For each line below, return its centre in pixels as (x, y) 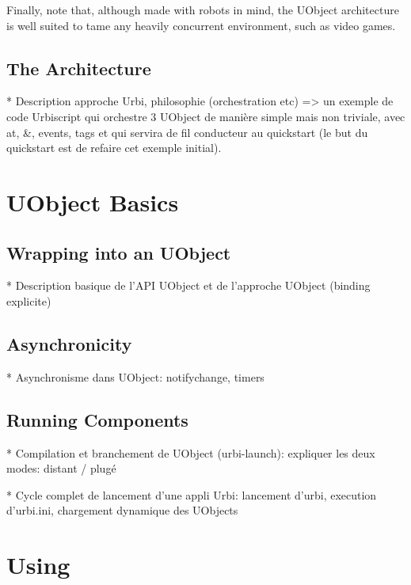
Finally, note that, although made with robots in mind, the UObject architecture (203, 9)
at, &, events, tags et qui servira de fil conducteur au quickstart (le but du (187, 132)
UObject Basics (93, 201)
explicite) (29, 300)
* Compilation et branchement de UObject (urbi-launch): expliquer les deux (191, 452)
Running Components (97, 419)
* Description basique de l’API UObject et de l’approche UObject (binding (188, 285)
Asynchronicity (69, 343)
